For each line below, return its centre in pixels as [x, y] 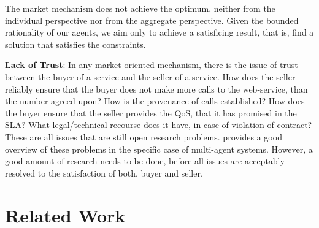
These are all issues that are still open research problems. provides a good [144, 136]
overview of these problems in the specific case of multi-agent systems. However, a [159, 149]
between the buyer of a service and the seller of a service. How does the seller [150, 76]
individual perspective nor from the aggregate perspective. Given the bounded [152, 20]
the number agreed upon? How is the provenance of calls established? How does [155, 101]
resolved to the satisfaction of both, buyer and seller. [104, 173]
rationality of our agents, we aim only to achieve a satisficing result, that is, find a [159, 32]
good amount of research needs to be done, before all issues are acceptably [145, 161]
